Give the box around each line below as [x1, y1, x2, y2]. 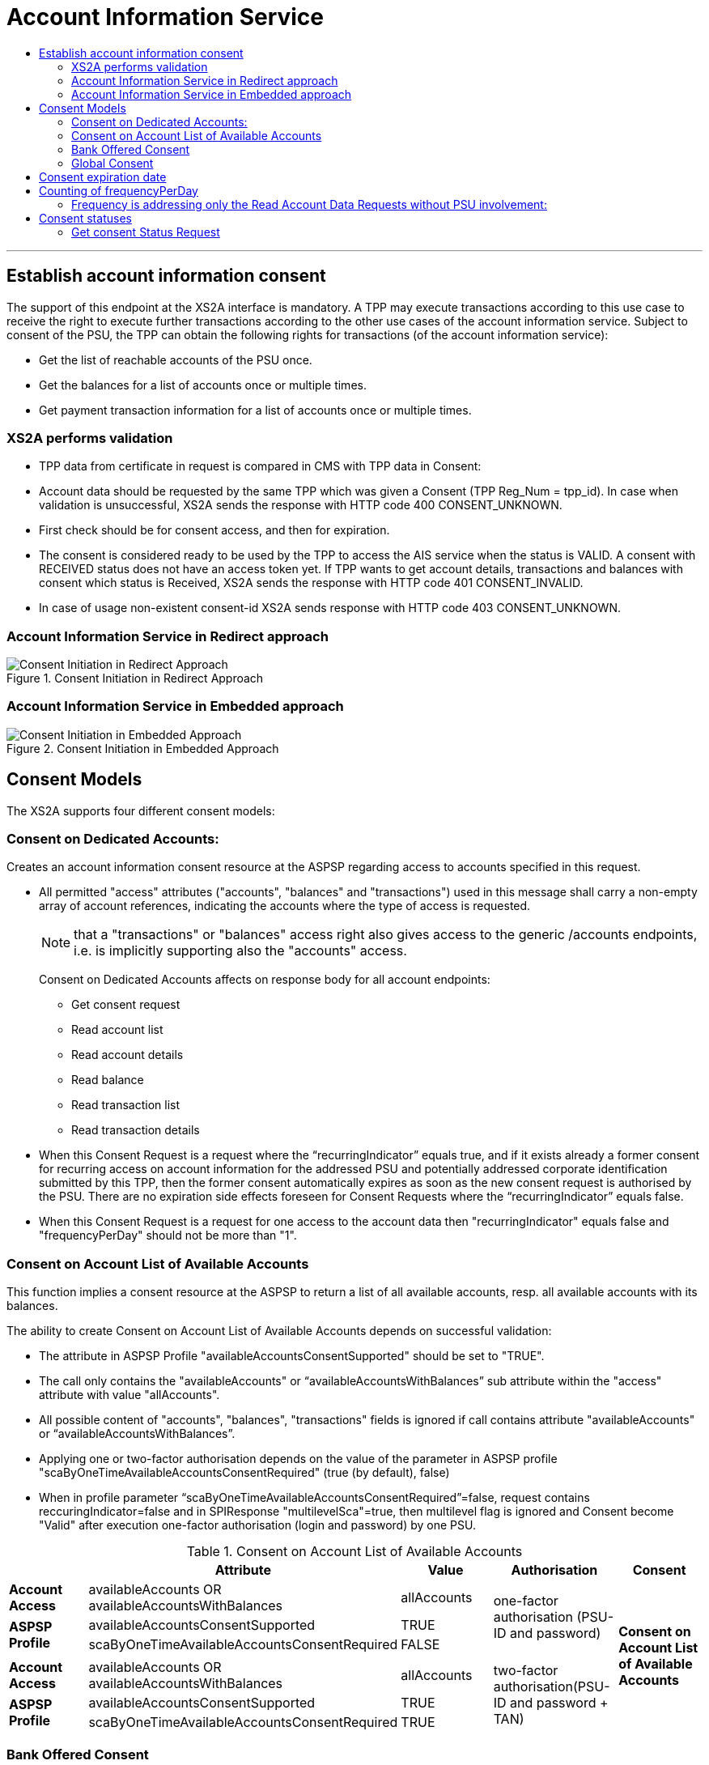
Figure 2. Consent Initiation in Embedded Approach [6, 741, 279, 755]
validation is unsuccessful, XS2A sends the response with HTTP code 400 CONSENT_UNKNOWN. [39, 498, 563, 512]
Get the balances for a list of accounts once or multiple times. [39, 377, 367, 392]
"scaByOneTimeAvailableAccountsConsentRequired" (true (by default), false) [39, 1465, 450, 1480]
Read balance [71, 1073, 144, 1087]
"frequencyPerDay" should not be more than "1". [39, 1228, 297, 1243]
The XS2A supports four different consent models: [6, 803, 275, 818]
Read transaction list [71, 1098, 180, 1112]
